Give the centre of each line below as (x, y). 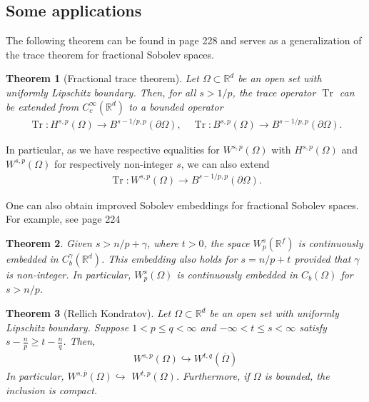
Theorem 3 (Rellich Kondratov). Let (89, 313)
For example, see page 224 (63, 219)
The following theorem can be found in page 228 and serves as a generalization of (184, 40)
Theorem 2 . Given (49, 243)
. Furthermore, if (213, 376)
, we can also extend (225, 163)
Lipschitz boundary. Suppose (67, 327)
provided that (323, 259)
